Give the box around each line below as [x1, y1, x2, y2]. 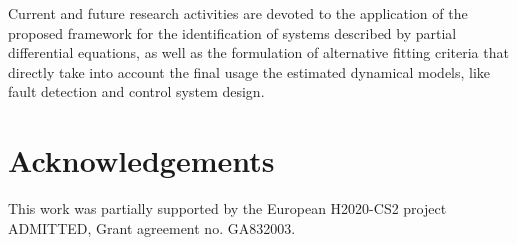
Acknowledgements [8, 140, 275, 181]
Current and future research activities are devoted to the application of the [8, 3, 468, 23]
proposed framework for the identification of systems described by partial [8, 22, 457, 43]
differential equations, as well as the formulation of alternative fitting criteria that [8, 42, 509, 63]
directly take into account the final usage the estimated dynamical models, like [8, 61, 491, 82]
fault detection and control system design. [8, 81, 265, 102]
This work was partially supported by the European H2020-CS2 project [8, 198, 447, 219]
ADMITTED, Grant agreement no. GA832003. [8, 217, 296, 238]
